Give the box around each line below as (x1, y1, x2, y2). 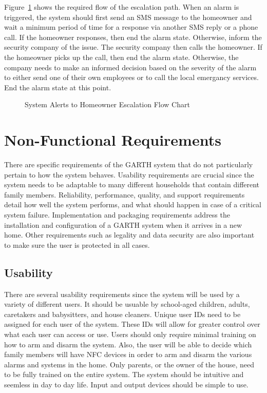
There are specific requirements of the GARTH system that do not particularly (4, 159, 253, 170)
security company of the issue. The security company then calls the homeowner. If (4, 42, 262, 52)
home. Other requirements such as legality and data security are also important (4, 229, 255, 240)
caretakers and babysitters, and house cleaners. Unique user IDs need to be (4, 308, 241, 319)
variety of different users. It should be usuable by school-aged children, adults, (4, 299, 250, 309)
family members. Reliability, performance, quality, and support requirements (4, 189, 245, 200)
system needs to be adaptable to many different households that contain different (4, 179, 260, 190)
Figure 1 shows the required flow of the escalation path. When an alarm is (4, 2, 239, 12)
